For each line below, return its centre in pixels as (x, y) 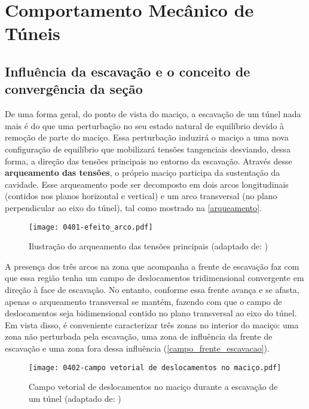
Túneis (33, 33)
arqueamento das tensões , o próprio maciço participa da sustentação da (143, 173)
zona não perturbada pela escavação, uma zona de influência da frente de (139, 336)
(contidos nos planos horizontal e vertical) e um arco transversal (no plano (141, 196)
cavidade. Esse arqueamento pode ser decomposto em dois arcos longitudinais (147, 184)
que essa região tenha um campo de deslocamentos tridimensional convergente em (154, 278)
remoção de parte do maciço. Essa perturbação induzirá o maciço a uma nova (147, 137)
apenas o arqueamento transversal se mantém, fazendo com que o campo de (143, 301)
